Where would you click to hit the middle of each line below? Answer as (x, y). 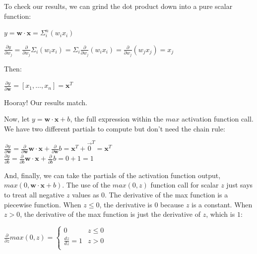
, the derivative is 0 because (142, 204)
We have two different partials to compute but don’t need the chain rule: (115, 128)
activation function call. (218, 119)
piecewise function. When (43, 204)
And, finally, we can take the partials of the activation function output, (112, 175)
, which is (221, 214)
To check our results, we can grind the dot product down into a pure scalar (118, 6)
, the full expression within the (117, 119)
